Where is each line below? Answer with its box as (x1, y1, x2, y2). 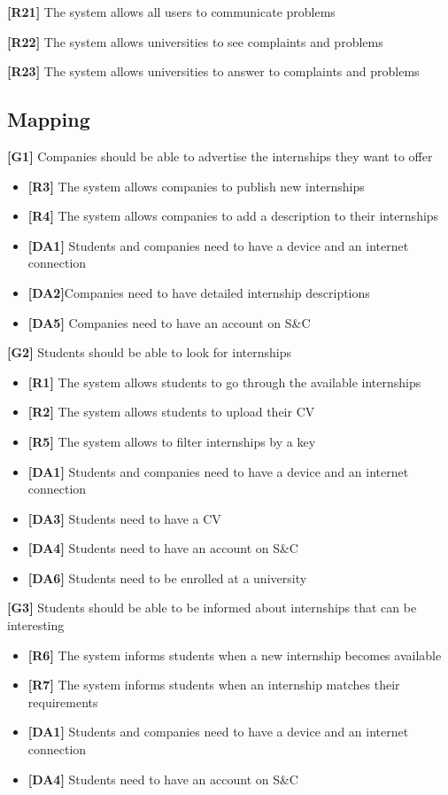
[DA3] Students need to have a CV (27, 509, 221, 527)
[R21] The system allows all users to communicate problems (7, 3, 336, 20)
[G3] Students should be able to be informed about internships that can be (7, 598, 417, 617)
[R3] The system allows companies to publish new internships (27, 176, 365, 195)
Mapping (7, 105, 90, 133)
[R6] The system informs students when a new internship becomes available (27, 645, 442, 664)
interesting (7, 616, 65, 635)
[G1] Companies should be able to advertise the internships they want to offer (7, 146, 433, 165)
